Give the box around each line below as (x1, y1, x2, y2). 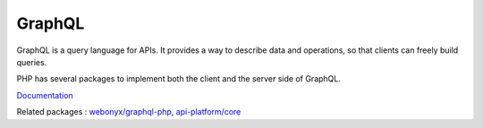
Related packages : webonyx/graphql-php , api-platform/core (16, 107, 241, 117)
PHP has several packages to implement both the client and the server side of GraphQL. (16, 73, 342, 84)
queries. (16, 56, 47, 67)
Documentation (16, 90, 73, 100)
